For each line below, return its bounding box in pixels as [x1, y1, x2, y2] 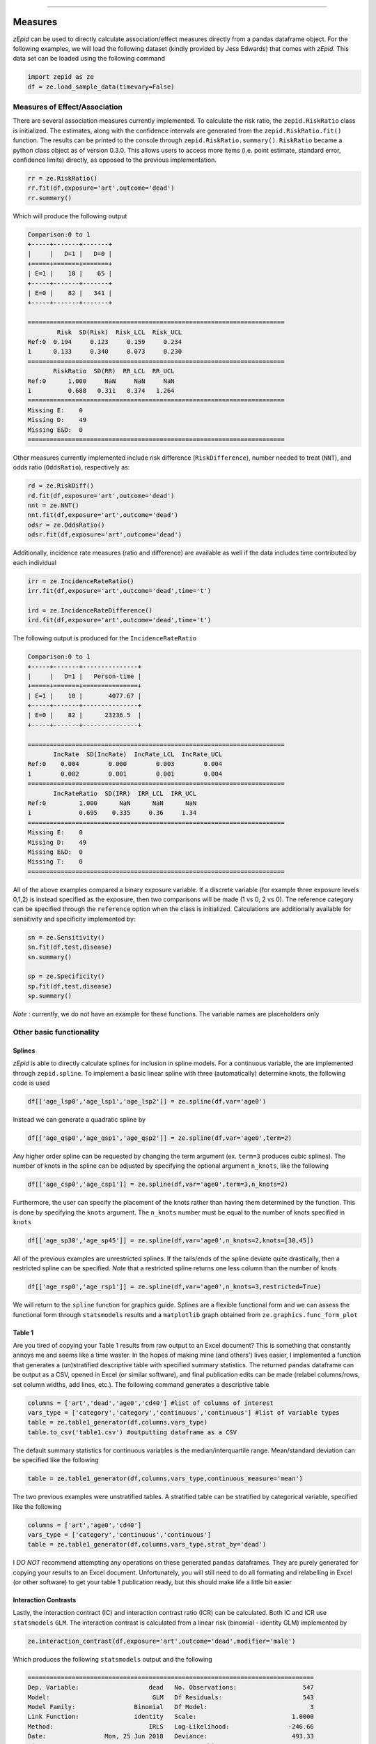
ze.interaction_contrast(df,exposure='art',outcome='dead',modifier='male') [27, 1637, 296, 1645]
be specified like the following [13, 1456, 99, 1464]
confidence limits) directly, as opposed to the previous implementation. [13, 156, 217, 164]
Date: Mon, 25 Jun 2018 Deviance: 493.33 [27, 1732, 315, 1741]
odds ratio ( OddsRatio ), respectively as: [13, 463, 130, 472]
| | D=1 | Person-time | [27, 672, 142, 680]
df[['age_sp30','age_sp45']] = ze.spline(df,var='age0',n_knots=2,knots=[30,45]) [27, 1236, 315, 1245]
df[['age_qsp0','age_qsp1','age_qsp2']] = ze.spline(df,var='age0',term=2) [27, 1134, 292, 1142]
